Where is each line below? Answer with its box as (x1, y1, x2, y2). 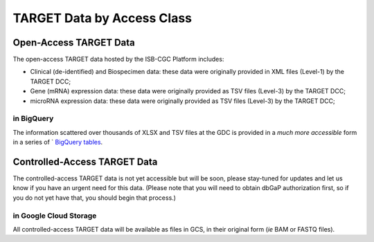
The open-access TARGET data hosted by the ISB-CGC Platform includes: (12, 55, 224, 64)
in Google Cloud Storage (12, 211, 97, 221)
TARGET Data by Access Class (12, 10, 193, 26)
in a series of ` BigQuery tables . (12, 138, 103, 147)
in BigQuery (12, 114, 54, 124)
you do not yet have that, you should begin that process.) (12, 194, 177, 202)
